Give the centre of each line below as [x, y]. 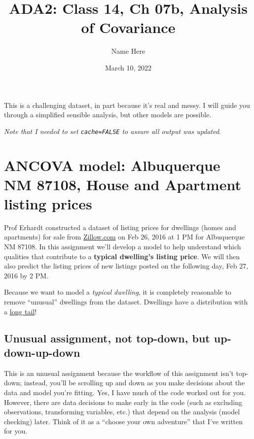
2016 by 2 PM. [26, 275]
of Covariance [128, 27]
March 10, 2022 [128, 67]
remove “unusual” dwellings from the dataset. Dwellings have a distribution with [126, 302]
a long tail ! [20, 311]
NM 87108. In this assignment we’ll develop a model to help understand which [123, 247]
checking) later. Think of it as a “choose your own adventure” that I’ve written [124, 421]
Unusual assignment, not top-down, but [107, 338]
